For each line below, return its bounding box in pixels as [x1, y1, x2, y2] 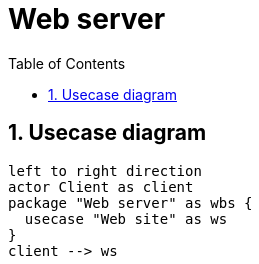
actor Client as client [8, 178, 194, 195]
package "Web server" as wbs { [8, 194, 253, 211]
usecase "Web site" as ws [24, 210, 228, 227]
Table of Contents [8, 54, 126, 72]
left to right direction [8, 162, 202, 179]
